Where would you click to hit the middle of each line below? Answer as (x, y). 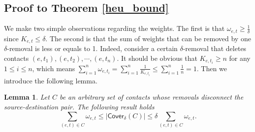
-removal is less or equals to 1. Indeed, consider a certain (92, 48)
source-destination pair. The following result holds (79, 107)
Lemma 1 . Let (27, 97)
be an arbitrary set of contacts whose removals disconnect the (151, 97)
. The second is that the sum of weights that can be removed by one (148, 38)
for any (240, 58)
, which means (54, 68)
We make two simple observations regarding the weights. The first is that (114, 28)
